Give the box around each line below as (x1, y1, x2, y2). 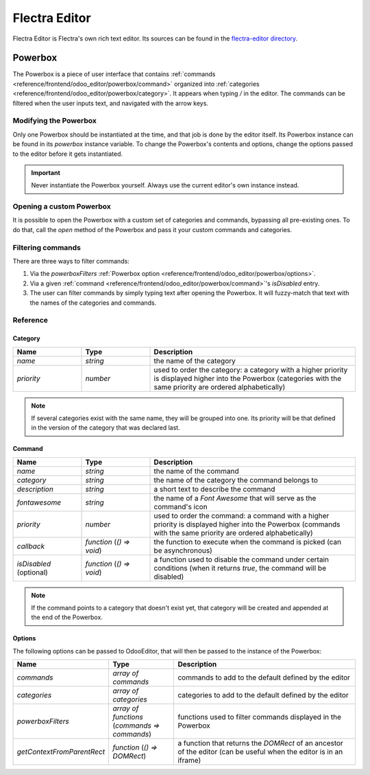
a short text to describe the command (153, 484, 275, 494)
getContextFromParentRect (16, 747, 106, 756)
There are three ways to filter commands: (12, 257, 129, 265)
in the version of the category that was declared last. (31, 424, 181, 432)
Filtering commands (12, 242, 82, 252)
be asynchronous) (153, 546, 212, 555)
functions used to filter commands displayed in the (177, 713, 342, 722)
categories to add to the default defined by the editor (177, 691, 349, 700)
